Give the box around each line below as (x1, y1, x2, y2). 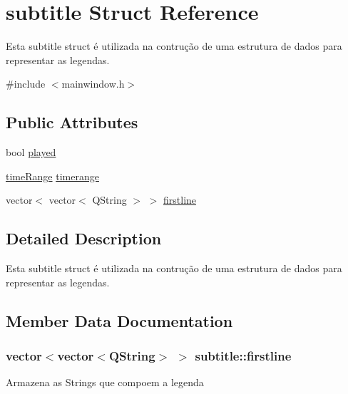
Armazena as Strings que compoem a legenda (6, 375, 204, 390)
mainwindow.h (61, 76, 125, 91)
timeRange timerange (6, 168, 99, 183)
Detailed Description (6, 227, 162, 249)
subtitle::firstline (195, 346, 292, 364)
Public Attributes (6, 111, 138, 133)
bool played (6, 145, 56, 160)
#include (6, 76, 46, 91)
